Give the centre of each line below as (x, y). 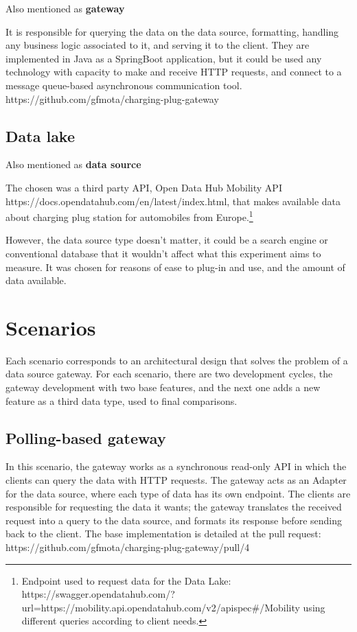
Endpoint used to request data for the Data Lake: (126, 580)
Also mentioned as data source (73, 164)
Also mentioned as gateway (65, 8)
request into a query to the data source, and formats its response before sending (174, 520)
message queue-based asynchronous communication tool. (124, 85)
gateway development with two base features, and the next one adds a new (163, 387)
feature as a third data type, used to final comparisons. (122, 400)
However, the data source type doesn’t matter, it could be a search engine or (167, 240)
